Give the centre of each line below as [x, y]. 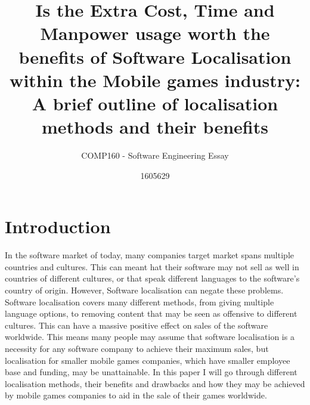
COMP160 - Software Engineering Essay [155, 155]
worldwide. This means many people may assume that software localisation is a [150, 337]
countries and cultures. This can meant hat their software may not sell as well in [152, 266]
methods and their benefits [155, 127]
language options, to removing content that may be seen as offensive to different [151, 313]
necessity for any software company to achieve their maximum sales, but [137, 348]
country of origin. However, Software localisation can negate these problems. [144, 290]
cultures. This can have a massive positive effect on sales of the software [137, 325]
